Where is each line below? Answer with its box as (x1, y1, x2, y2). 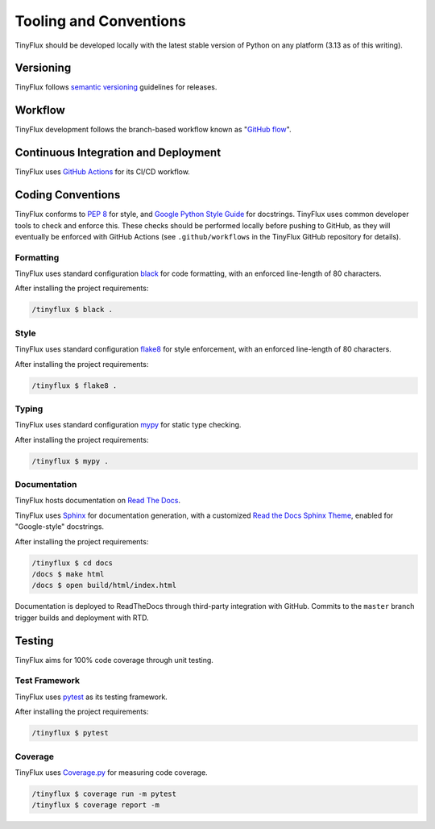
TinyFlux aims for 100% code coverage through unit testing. (14, 655, 213, 664)
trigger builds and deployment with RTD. (14, 613, 149, 623)
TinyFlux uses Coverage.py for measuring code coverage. (14, 767, 209, 777)
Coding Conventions (14, 188, 121, 202)
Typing (14, 403, 43, 414)
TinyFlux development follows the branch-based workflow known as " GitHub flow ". (14, 125, 292, 135)
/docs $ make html (31, 569, 105, 578)
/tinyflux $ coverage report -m (31, 801, 160, 810)
